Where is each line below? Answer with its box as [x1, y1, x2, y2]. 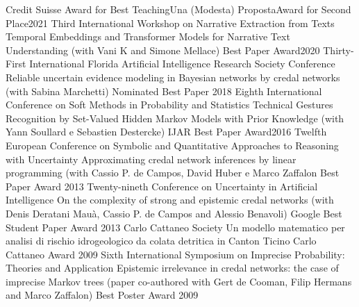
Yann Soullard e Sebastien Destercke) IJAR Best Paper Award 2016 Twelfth [6, 124, 327, 139]
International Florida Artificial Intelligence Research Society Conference [29, 56, 335, 71]
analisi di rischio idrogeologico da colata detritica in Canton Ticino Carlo [6, 233, 317, 248]
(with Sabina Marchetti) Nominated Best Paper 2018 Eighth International [6, 83, 322, 98]
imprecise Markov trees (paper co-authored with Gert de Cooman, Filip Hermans [6, 274, 352, 288]
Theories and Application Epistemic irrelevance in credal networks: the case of [6, 260, 339, 275]
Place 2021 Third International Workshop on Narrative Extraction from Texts [6, 15, 335, 30]
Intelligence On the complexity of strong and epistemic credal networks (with [6, 192, 334, 207]
